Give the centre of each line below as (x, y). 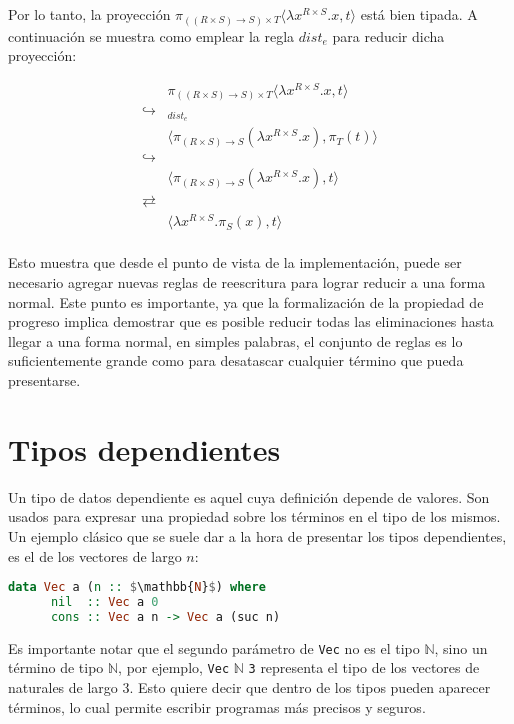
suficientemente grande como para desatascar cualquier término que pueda (236, 360)
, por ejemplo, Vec (174, 667)
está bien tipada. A (419, 14)
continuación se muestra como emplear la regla (151, 35)
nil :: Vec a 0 (104, 602)
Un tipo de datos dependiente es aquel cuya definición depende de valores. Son (249, 496)
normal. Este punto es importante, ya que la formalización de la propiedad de (246, 301)
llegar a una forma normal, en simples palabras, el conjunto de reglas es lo (235, 340)
